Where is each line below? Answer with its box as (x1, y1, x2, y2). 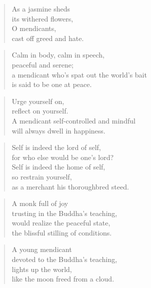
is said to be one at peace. (11, 79, 92, 89)
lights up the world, (11, 263, 72, 274)
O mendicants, (11, 23, 56, 33)
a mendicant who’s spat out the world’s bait (11, 69, 147, 79)
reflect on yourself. (11, 105, 68, 116)
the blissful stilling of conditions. (11, 227, 112, 237)
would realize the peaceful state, (11, 217, 110, 228)
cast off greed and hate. (11, 32, 84, 43)
